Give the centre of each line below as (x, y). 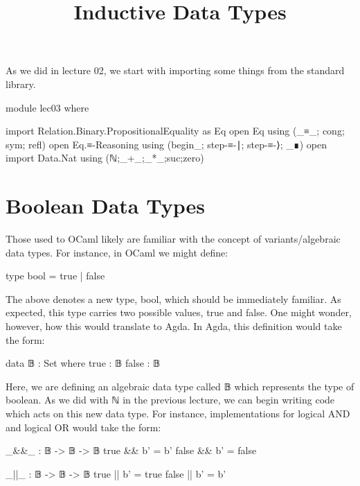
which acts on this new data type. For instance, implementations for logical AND (178, 413)
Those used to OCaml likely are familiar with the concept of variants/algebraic (173, 239)
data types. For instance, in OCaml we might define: (117, 252)
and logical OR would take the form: (83, 427)
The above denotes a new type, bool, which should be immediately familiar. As (173, 298)
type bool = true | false (55, 276)
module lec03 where (47, 107)
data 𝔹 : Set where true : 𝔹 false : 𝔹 (83, 363)
